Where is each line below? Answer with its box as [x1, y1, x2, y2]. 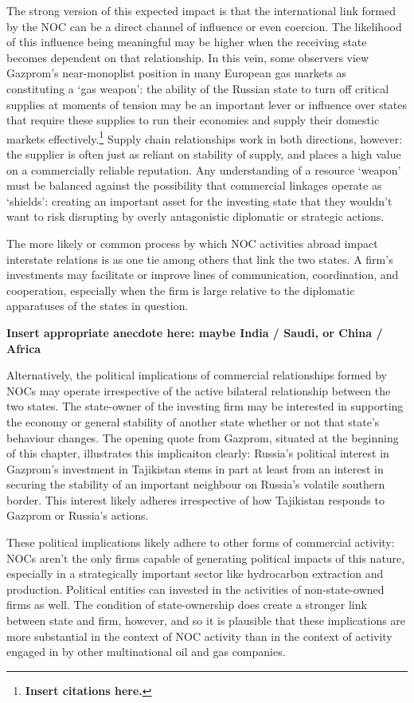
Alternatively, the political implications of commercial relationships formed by [6, 367, 387, 383]
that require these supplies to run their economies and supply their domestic [6, 112, 380, 128]
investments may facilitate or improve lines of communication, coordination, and [6, 266, 399, 283]
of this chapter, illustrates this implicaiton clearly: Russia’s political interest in [6, 445, 389, 461]
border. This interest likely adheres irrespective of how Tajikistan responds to [6, 491, 385, 508]
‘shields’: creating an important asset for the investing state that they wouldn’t [6, 192, 393, 209]
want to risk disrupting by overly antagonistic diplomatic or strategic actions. [6, 208, 385, 225]
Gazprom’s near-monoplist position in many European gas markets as [6, 65, 347, 81]
